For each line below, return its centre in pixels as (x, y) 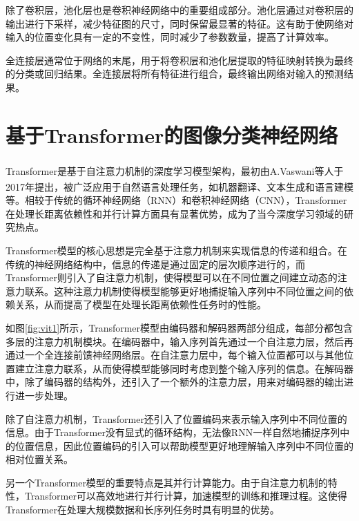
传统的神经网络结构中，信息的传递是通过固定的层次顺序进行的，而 (155, 264)
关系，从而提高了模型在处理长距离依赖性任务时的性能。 (140, 304)
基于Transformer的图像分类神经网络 (172, 134)
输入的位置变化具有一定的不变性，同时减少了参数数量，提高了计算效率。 (170, 37)
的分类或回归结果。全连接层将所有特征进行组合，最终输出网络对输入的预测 (175, 74)
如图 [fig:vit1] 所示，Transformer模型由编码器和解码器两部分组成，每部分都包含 (179, 327)
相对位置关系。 (39, 459)
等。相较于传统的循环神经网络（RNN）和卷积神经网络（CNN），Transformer (176, 200)
